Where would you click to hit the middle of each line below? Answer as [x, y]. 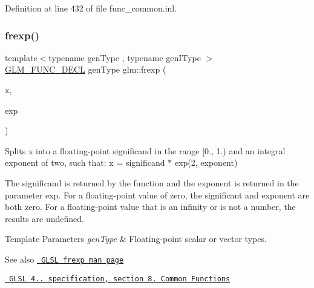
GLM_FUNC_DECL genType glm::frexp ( [86, 69]
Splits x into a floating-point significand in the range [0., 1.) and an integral [145, 150]
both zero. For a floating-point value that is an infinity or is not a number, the [150, 207]
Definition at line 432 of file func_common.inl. [91, 8]
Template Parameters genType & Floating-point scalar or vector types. [136, 239]
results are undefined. [44, 218]
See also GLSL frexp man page [64, 259]
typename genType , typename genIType [125, 57]
